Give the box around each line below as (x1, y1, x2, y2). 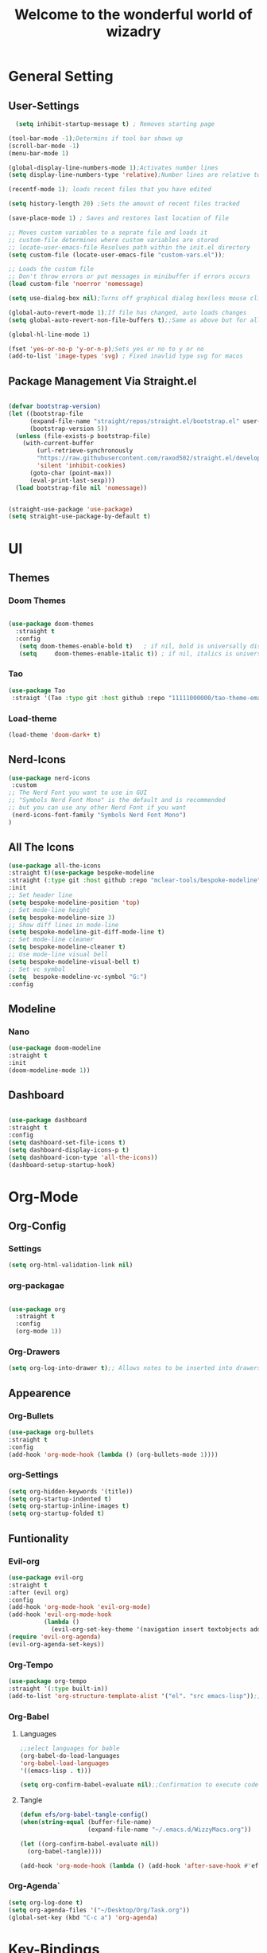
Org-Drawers (8, 1346, 60, 1357)
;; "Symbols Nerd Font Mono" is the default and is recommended (8, 796, 226, 804)
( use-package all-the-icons (8, 862, 102, 870)
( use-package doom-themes (8, 620, 94, 628)
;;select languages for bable (19, 1744, 121, 1752)
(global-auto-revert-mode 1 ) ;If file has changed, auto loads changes (8, 308, 247, 316)
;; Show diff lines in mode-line (8, 921, 119, 929)
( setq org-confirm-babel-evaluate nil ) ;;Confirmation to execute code (19, 1781, 259, 1789)
